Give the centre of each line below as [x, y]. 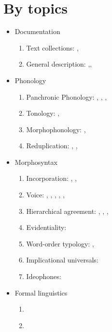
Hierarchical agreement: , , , [67, 211]
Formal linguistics [41, 292]
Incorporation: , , [51, 178]
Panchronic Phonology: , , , [67, 96]
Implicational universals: [62, 260]
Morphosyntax [36, 162]
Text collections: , [52, 47]
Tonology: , [43, 113]
